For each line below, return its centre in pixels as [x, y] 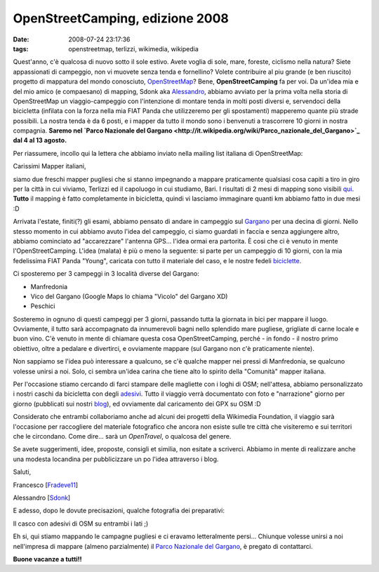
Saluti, [22, 472]
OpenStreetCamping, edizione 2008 [121, 18]
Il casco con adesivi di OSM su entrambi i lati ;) [81, 524]
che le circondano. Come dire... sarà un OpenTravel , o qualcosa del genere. [122, 436]
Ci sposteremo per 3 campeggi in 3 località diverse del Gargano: [106, 274]
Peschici [43, 306]
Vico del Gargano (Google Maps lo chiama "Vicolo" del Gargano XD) [129, 296]
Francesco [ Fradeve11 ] [46, 485]
